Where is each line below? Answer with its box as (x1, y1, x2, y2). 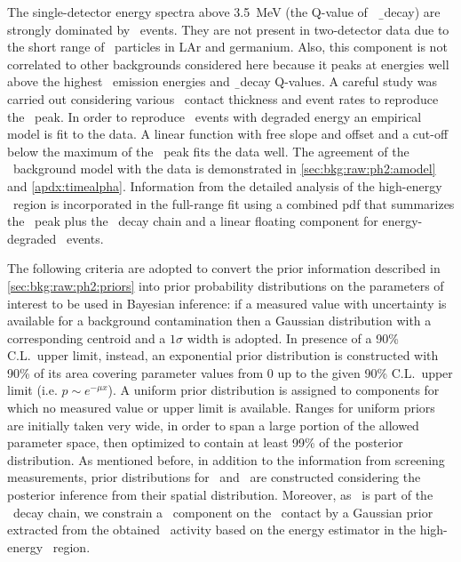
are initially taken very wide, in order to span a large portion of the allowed (7, 415, 419, 434)
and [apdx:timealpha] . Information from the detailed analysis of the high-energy (7, 176, 442, 195)
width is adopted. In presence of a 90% (187, 328, 399, 347)
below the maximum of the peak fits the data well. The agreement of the (7, 141, 409, 160)
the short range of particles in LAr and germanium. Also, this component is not (7, 37, 448, 56)
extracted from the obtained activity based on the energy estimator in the (7, 520, 416, 539)
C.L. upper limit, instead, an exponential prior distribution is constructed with (7, 346, 439, 365)
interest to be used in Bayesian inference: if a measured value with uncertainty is (7, 293, 447, 312)
